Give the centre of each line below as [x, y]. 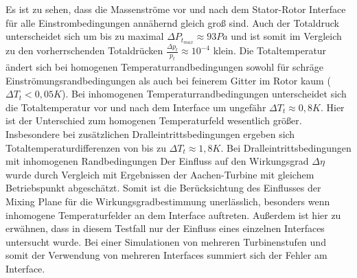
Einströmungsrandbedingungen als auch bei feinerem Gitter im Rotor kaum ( [168, 80]
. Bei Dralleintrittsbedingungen [286, 147]
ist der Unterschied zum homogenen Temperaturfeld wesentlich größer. [154, 120]
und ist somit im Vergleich [286, 36]
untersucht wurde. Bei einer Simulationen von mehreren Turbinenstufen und [166, 241]
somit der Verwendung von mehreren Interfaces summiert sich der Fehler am [166, 255]
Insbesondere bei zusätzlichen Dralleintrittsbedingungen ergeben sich [150, 134]
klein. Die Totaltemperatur [270, 50]
